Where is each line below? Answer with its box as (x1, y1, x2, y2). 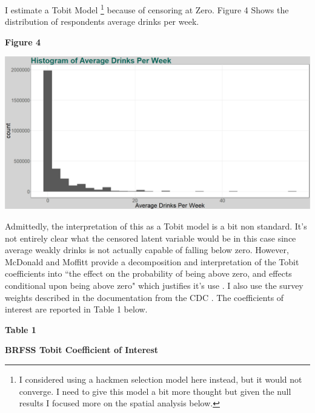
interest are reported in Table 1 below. (5, 303, 148, 316)
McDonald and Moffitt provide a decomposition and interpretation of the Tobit (5, 255, 299, 268)
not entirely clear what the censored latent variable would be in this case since (5, 231, 296, 244)
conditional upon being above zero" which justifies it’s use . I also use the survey (5, 279, 303, 291)
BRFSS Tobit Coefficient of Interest (5, 343, 159, 356)
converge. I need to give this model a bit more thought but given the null (19, 385, 291, 397)
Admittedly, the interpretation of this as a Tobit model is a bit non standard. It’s (5, 220, 307, 233)
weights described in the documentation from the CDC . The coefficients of (5, 291, 284, 303)
